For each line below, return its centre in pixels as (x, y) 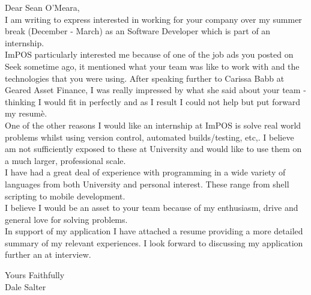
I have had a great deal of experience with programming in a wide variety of (145, 172)
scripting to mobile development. (65, 196)
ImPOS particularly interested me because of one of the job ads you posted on (149, 54)
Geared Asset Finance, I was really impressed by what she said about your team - (155, 90)
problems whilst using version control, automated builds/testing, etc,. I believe (149, 137)
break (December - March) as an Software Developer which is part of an (138, 31)
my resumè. (26, 113)
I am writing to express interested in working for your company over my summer (153, 19)
